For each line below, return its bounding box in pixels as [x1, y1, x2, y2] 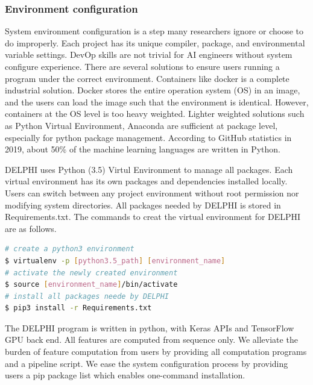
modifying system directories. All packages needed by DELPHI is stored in [5, 198, 281, 211]
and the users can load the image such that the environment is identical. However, [5, 95, 309, 108]
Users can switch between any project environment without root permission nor [5, 186, 299, 199]
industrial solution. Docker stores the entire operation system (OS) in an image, [5, 84, 300, 96]
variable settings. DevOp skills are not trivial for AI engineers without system [5, 48, 292, 61]
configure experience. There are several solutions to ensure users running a [5, 60, 280, 72]
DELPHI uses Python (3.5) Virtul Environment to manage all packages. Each [5, 163, 293, 175]
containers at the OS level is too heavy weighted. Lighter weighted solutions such [5, 107, 305, 120]
